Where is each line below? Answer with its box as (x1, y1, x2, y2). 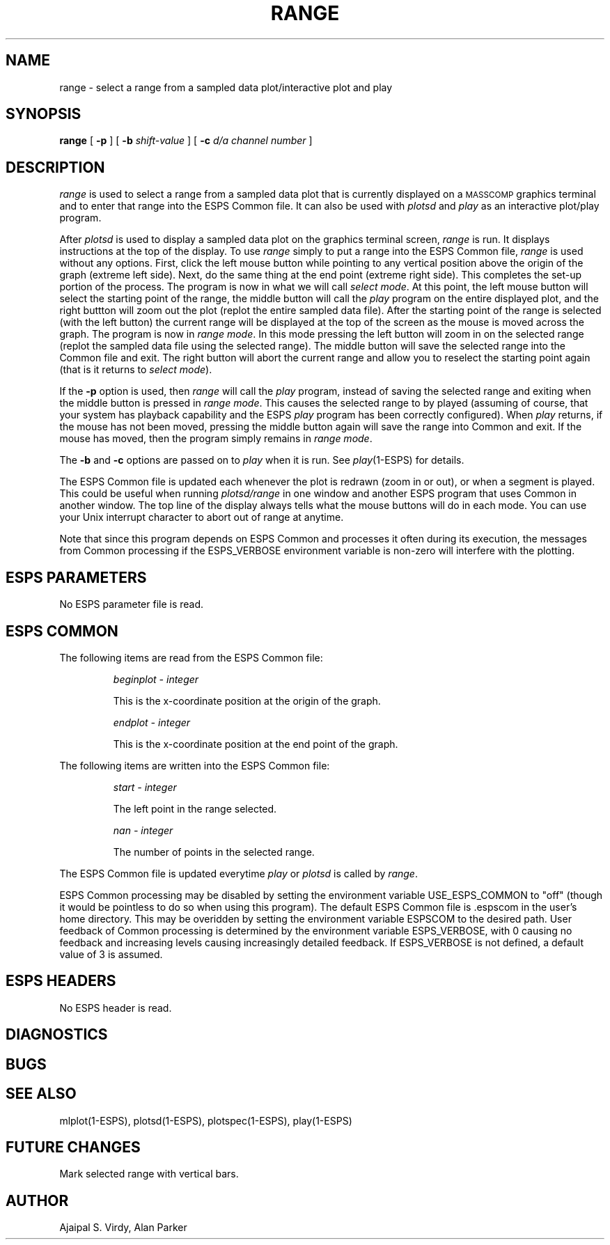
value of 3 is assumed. (59, 948, 163, 960)
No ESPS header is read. (59, 1001, 172, 1014)
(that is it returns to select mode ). (59, 363, 212, 376)
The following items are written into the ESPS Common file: (59, 759, 330, 772)
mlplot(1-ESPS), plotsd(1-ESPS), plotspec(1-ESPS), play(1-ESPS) (59, 1114, 352, 1127)
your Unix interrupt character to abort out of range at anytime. (59, 511, 344, 524)
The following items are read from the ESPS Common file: (59, 651, 323, 664)
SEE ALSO (6, 1085, 77, 1103)
